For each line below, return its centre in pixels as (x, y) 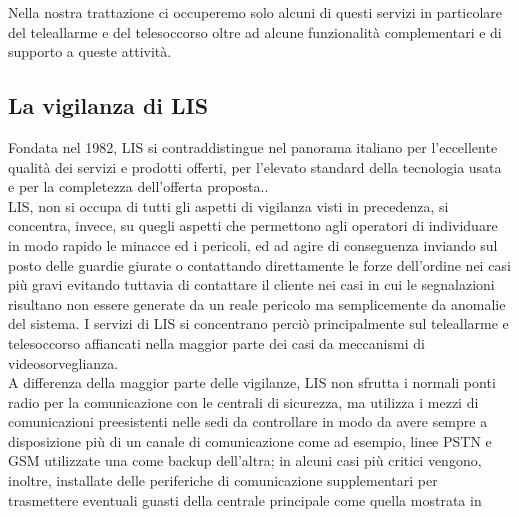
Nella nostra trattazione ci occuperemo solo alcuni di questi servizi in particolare (255, 12)
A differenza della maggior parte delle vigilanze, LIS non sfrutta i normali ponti (252, 382)
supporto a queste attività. (90, 51)
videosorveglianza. (63, 362)
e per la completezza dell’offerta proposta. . (138, 186)
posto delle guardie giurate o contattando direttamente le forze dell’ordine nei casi (259, 264)
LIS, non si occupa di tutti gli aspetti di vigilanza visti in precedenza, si (228, 205)
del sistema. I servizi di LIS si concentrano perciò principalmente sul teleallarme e (258, 323)
